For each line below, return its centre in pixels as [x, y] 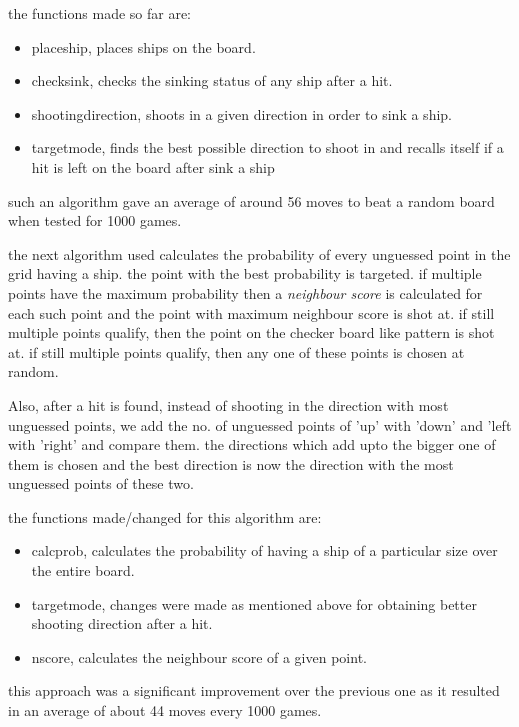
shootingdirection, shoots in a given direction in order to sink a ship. [241, 113]
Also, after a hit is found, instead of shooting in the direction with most [228, 404]
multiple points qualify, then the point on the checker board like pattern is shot [251, 332]
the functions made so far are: [100, 13]
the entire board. [83, 570]
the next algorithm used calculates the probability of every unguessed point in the [259, 253]
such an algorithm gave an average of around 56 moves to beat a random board [251, 200]
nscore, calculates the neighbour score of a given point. [199, 656]
